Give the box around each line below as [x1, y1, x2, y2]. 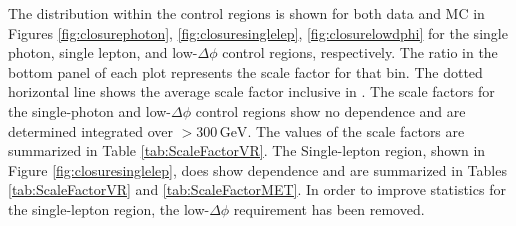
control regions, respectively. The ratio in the [222, 42, 498, 63]
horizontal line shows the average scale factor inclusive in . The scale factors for [8, 81, 495, 102]
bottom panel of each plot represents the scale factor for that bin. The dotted [8, 61, 483, 82]
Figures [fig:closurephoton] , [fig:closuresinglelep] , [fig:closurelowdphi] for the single [8, 22, 508, 43]
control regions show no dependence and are [195, 100, 466, 121]
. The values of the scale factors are [247, 120, 465, 141]
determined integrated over [8, 120, 174, 141]
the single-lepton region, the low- [8, 198, 210, 219]
